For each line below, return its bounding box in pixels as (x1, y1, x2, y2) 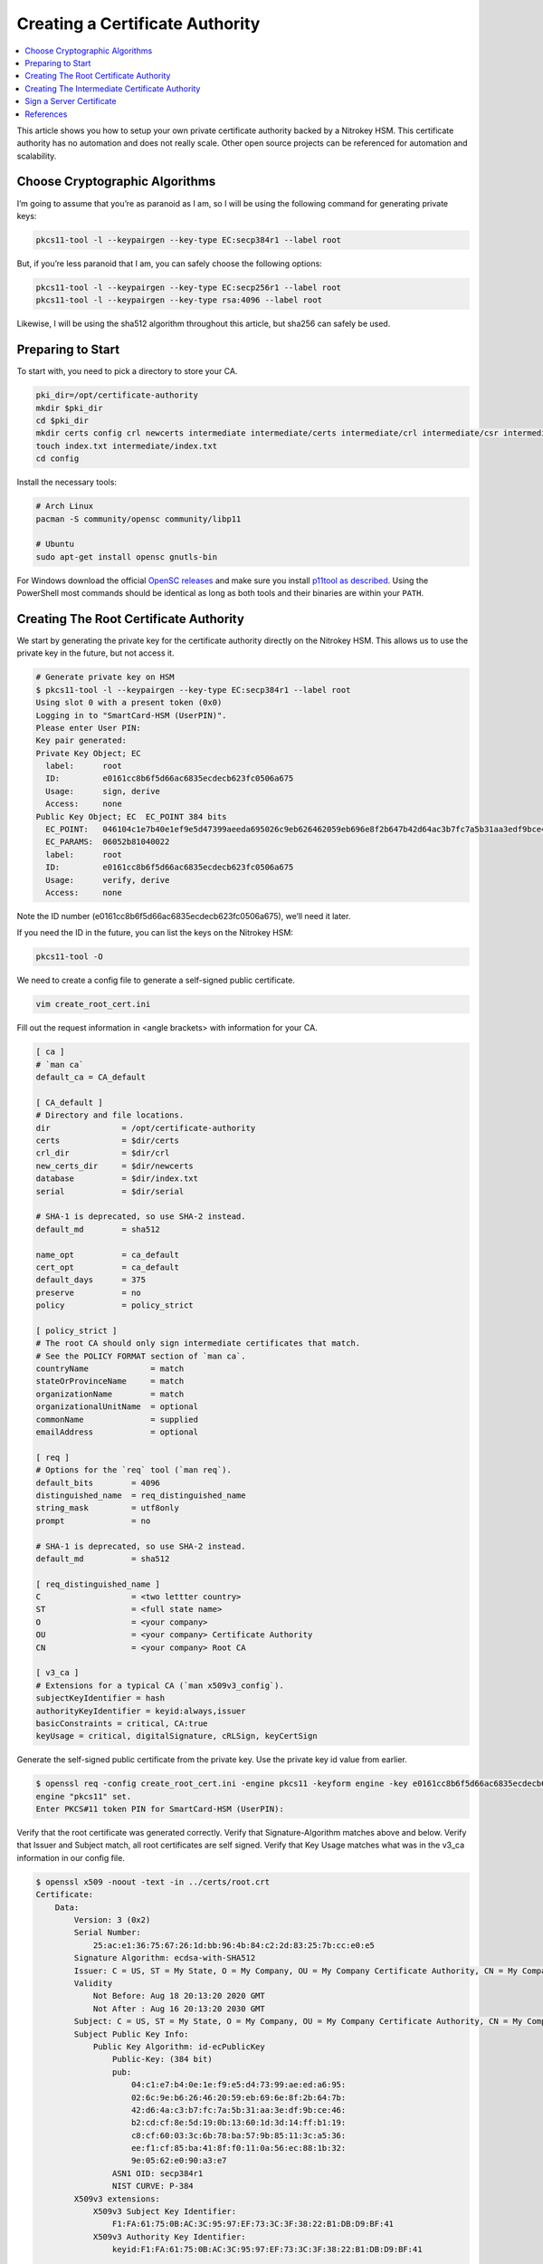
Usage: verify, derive (45, 875, 170, 885)
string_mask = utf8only (35, 1503, 180, 1513)
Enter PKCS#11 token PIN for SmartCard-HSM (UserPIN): (35, 1804, 284, 1815)
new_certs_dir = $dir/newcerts (35, 1160, 194, 1171)
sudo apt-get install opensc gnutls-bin (35, 552, 217, 561)
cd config (35, 454, 80, 464)
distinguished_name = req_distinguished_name (35, 1490, 246, 1501)
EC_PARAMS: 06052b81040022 (45, 837, 170, 847)
